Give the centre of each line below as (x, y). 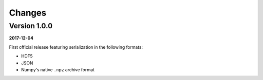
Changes (28, 13)
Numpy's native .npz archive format (58, 70)
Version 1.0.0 (31, 26)
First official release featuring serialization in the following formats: (76, 47)
